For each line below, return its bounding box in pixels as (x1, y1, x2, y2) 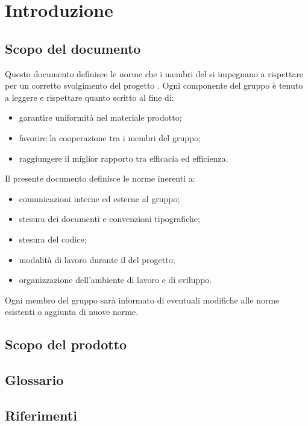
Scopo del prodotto (5, 335, 127, 354)
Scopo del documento (5, 39, 141, 57)
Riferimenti (5, 405, 77, 424)
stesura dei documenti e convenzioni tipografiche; (19, 212, 200, 225)
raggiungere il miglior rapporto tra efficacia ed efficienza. (19, 151, 228, 164)
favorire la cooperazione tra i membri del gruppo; (19, 131, 201, 144)
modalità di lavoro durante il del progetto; (19, 253, 175, 265)
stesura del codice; (19, 232, 87, 245)
